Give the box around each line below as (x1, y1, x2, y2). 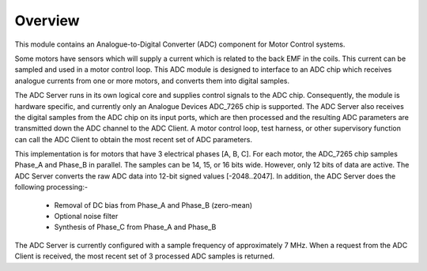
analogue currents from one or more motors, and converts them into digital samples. (14, 76, 290, 85)
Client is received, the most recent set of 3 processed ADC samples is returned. (14, 251, 275, 261)
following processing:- (14, 183, 89, 192)
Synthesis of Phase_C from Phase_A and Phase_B (54, 222, 217, 232)
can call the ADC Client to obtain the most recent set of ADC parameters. (14, 134, 253, 144)
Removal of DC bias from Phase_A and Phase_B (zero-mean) (54, 200, 253, 209)
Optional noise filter (54, 212, 119, 221)
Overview (14, 12, 80, 29)
